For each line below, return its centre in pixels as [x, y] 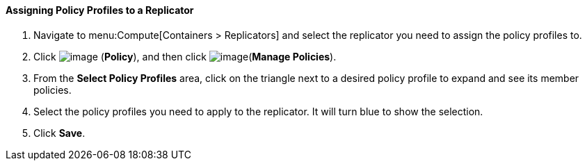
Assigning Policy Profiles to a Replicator [100, 10]
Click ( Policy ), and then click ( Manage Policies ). [185, 56]
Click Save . [59, 133]
